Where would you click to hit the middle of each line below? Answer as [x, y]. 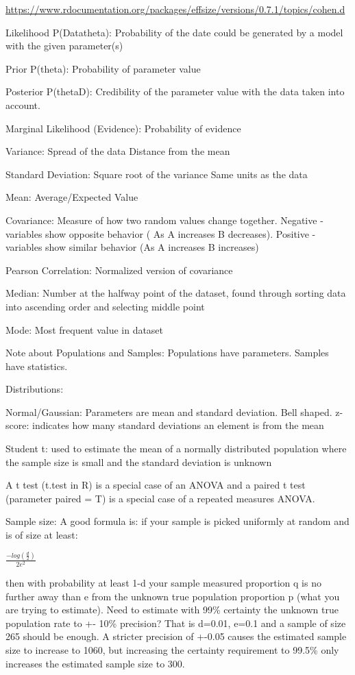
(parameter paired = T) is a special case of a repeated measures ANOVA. [160, 498]
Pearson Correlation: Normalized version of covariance [119, 270]
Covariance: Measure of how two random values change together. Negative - [164, 220]
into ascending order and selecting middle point [105, 306]
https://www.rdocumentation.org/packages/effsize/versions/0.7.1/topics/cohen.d [175, 9]
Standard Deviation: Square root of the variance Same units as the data [157, 174]
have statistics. [37, 366]
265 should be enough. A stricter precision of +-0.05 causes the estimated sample [176, 636]
